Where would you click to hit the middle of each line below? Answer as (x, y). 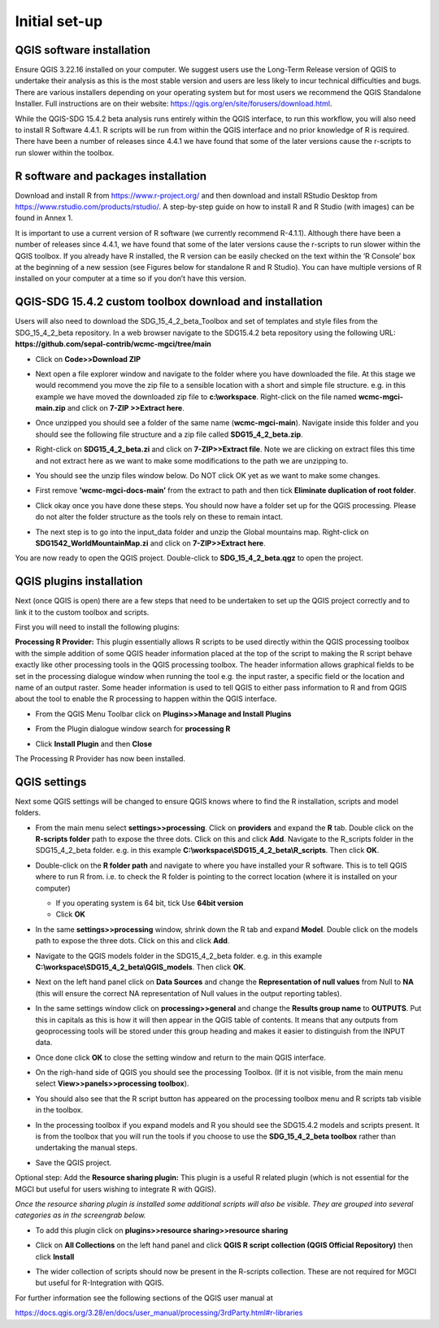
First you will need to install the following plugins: (98, 627)
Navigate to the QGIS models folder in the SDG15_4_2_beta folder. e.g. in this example (179, 956)
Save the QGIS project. (74, 1162)
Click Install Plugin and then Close (94, 743)
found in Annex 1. (44, 218)
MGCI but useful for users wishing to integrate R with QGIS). (116, 1189)
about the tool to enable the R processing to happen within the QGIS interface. (146, 699)
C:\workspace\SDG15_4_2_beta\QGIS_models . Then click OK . (141, 967)
